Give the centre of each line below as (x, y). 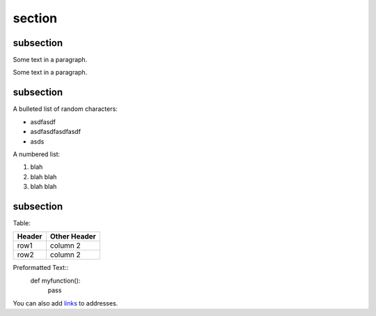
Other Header (73, 236)
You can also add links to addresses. (65, 303)
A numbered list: (37, 154)
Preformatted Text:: (41, 268)
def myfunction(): (55, 280)
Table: (22, 223)
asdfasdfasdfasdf (56, 132)
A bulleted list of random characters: (65, 109)
